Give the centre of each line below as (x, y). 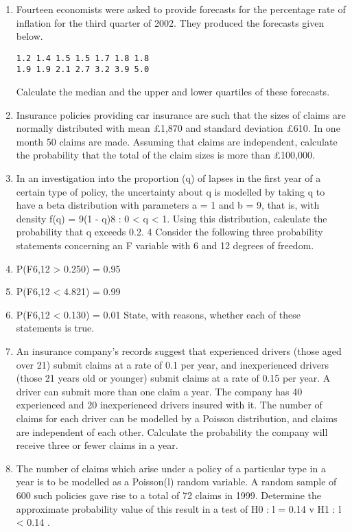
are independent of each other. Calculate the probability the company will (172, 431)
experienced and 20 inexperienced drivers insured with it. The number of (169, 405)
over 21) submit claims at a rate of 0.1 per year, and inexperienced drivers (172, 364)
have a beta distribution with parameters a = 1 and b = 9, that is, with (168, 205)
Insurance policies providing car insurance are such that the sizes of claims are (181, 114)
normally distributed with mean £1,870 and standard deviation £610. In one (178, 128)
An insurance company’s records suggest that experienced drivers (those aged (179, 351)
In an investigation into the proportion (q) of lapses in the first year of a (168, 178)
